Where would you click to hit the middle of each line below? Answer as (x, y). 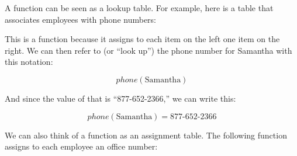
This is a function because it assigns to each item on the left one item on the (142, 39)
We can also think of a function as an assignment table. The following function (146, 135)
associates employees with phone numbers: (80, 19)
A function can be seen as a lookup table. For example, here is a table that (139, 8)
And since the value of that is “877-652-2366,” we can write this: (120, 98)
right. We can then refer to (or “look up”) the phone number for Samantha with (148, 50)
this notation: (29, 62)
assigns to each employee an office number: (81, 146)
